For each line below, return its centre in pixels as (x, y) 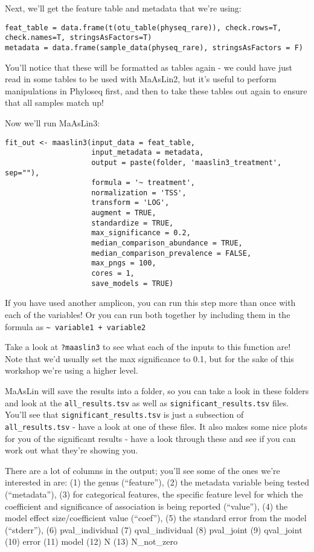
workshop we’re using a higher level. (72, 370)
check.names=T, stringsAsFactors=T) (78, 38)
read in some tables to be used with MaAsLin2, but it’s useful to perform (141, 79)
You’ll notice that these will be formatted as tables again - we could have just (149, 67)
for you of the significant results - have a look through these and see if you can (150, 438)
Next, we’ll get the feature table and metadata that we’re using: (123, 8)
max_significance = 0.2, (141, 233)
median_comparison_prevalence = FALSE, (171, 253)
